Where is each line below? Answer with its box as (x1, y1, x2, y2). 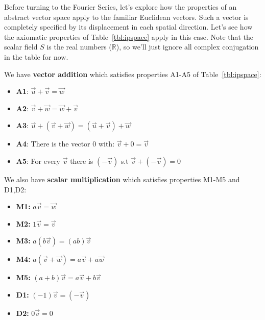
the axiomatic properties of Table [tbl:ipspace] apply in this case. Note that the (4, 31, 254, 42)
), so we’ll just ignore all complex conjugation (116, 41, 259, 52)
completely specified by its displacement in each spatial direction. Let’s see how (4, 21, 253, 32)
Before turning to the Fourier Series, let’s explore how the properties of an (4, 2, 237, 12)
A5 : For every (16, 155, 61, 166)
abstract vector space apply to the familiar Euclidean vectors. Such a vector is (4, 11, 249, 22)
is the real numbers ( (46, 41, 112, 52)
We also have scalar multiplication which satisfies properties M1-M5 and (4, 174, 240, 184)
